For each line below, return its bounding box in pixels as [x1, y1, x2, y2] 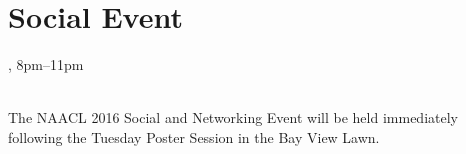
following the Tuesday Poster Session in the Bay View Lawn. [8, 126, 380, 147]
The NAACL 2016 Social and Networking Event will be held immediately [8, 107, 458, 128]
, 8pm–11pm [8, 54, 84, 75]
